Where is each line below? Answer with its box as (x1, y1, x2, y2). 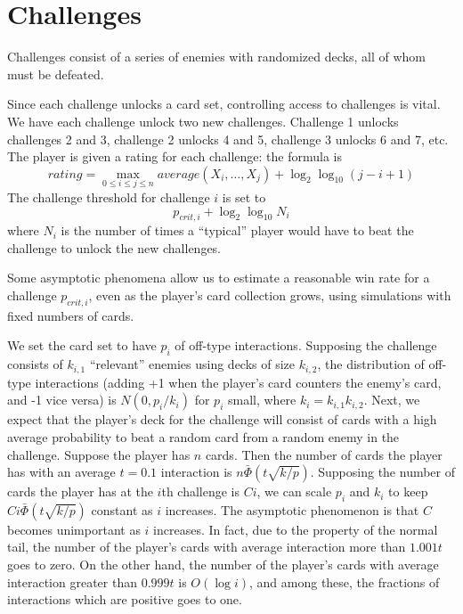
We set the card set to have (7, 336, 157, 355)
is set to (222, 187, 266, 206)
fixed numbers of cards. (7, 306, 134, 324)
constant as (91, 500, 153, 519)
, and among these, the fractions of (249, 572, 440, 591)
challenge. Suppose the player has (7, 445, 191, 463)
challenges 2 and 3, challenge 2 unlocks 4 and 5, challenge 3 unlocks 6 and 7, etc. (7, 129, 449, 148)
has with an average (7, 463, 116, 481)
